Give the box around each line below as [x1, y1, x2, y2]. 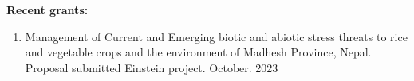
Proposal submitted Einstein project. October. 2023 [25, 59, 278, 75]
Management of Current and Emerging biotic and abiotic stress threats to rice [25, 28, 408, 44]
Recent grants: [6, 2, 89, 17]
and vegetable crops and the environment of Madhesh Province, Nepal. [25, 44, 372, 60]
